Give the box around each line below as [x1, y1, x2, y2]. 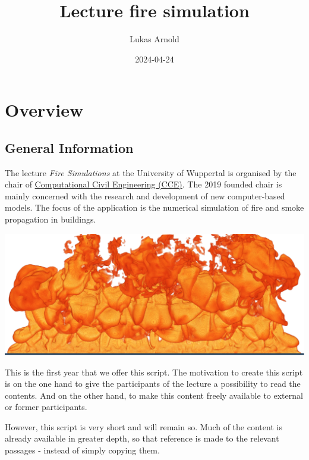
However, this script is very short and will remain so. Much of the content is [5, 420, 282, 433]
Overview [5, 98, 84, 122]
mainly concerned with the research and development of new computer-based [5, 189, 285, 202]
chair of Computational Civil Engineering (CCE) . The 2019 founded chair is [5, 178, 282, 190]
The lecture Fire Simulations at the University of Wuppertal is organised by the [5, 166, 297, 179]
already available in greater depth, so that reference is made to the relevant [5, 432, 279, 445]
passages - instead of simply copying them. [5, 444, 160, 456]
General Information [5, 138, 134, 157]
